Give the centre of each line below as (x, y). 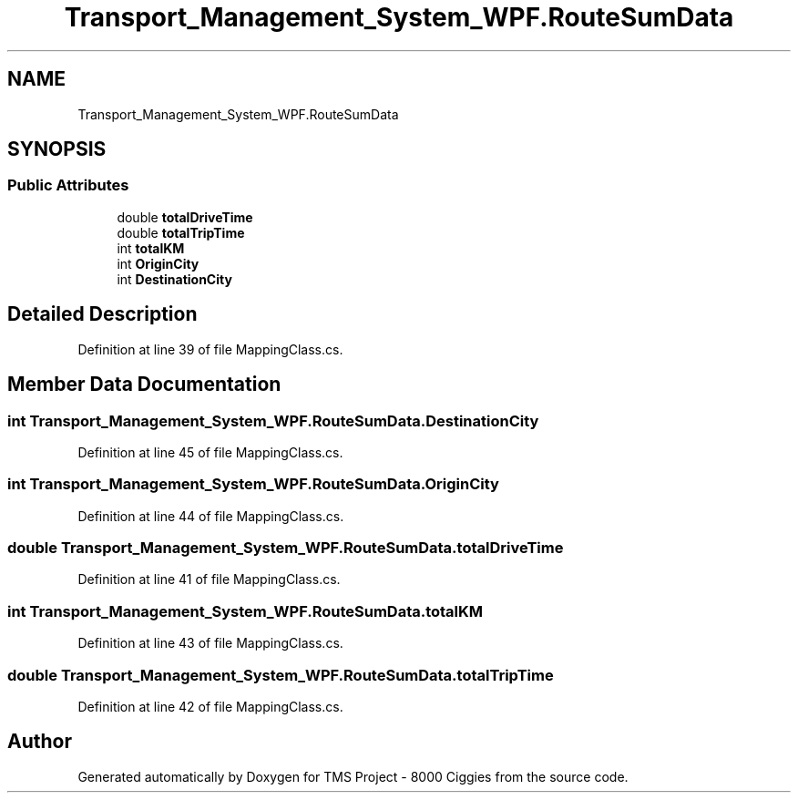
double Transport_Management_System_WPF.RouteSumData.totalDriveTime (286, 548)
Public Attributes (68, 185)
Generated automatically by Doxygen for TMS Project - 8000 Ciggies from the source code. (353, 776)
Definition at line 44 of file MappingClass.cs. (211, 516)
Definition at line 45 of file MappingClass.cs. (210, 452)
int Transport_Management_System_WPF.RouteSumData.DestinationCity (273, 421)
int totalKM (151, 248)
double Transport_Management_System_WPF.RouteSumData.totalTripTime (281, 675)
